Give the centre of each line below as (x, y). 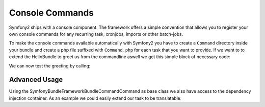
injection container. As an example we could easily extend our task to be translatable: (95, 98)
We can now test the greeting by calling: (50, 65)
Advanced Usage (36, 80)
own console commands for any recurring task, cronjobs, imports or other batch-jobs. (96, 34)
